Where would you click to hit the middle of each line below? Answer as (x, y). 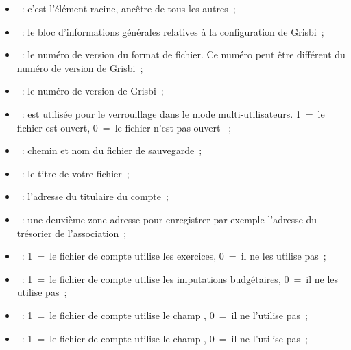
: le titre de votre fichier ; (75, 173)
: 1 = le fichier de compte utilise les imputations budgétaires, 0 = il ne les (180, 278)
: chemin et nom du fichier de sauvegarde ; (112, 150)
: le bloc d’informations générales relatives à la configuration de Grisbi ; (173, 31)
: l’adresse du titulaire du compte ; (95, 196)
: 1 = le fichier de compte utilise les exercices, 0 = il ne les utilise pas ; (174, 256)
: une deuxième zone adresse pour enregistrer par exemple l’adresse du (169, 219)
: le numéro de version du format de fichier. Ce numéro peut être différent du (183, 54)
